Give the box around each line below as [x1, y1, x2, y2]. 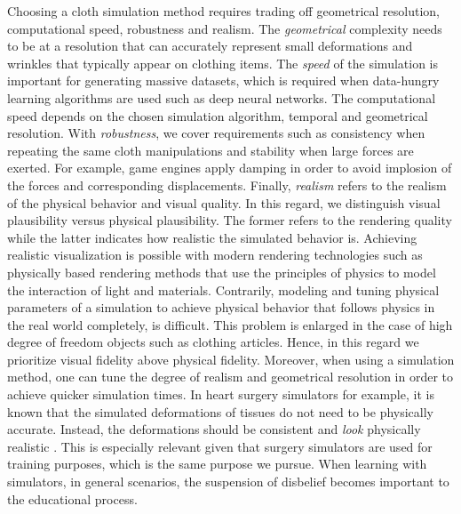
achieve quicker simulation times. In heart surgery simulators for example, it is [7, 385, 434, 404]
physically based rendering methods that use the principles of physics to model [7, 262, 436, 281]
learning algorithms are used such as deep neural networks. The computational [7, 88, 436, 107]
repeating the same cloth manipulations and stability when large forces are [7, 141, 414, 159]
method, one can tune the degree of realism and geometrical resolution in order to [7, 367, 454, 386]
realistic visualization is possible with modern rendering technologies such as [7, 245, 423, 264]
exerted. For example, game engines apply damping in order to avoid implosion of [7, 158, 452, 177]
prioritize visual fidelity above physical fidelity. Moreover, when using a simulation [7, 349, 455, 368]
